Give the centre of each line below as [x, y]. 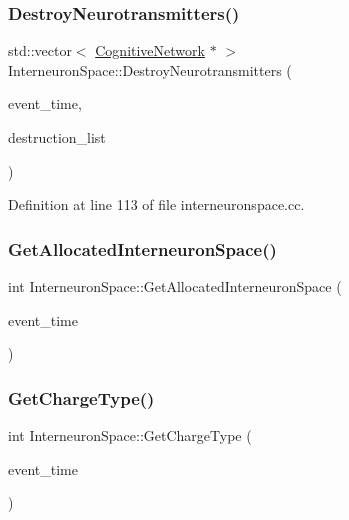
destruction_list [57, 137]
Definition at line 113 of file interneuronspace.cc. [156, 204]
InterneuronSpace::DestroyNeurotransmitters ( [150, 69]
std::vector [40, 50]
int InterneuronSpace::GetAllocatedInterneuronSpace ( [175, 286]
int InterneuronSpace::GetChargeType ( [130, 435]
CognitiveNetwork [150, 50]
